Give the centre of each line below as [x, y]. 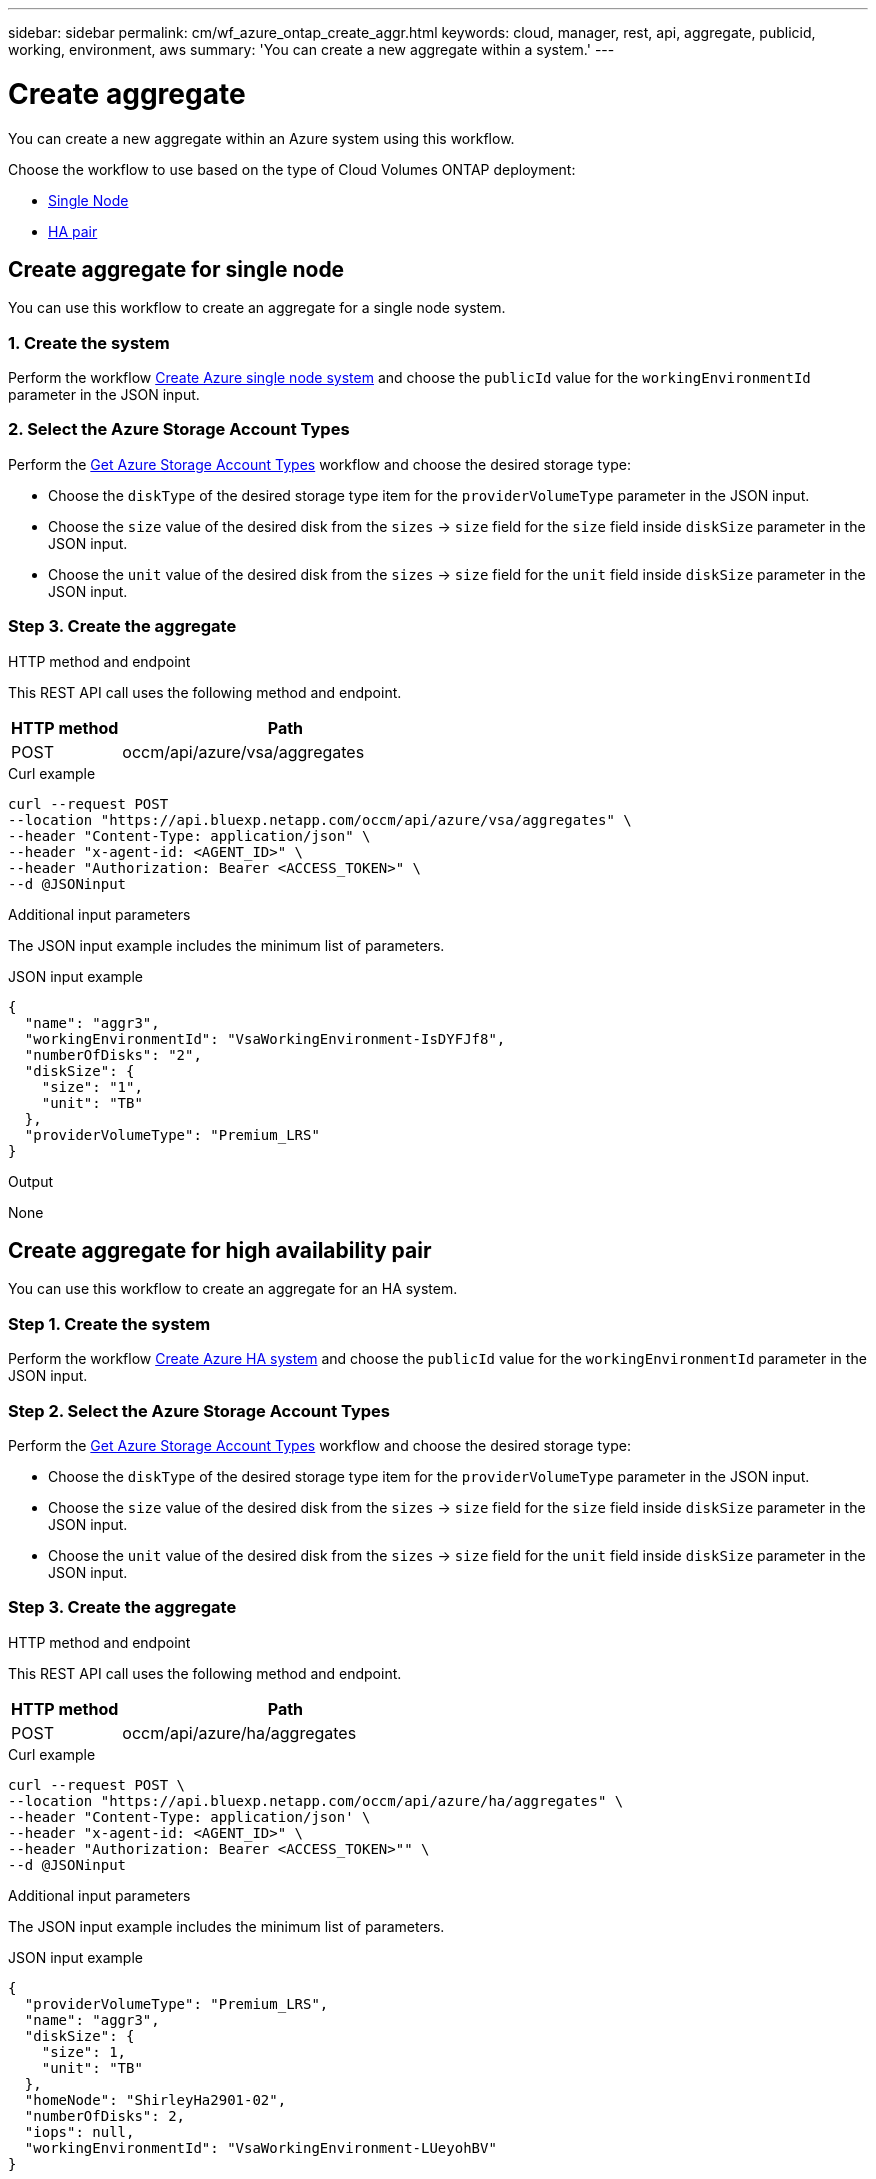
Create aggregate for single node [176, 269]
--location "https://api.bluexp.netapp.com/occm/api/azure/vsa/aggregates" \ [320, 819]
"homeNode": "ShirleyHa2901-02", [155, 2099]
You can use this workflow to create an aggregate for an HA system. [233, 1289]
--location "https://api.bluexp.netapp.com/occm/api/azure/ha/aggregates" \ [316, 1800]
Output [30, 1181]
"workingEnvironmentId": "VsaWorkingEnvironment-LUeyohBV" [260, 2147]
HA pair [73, 231]
